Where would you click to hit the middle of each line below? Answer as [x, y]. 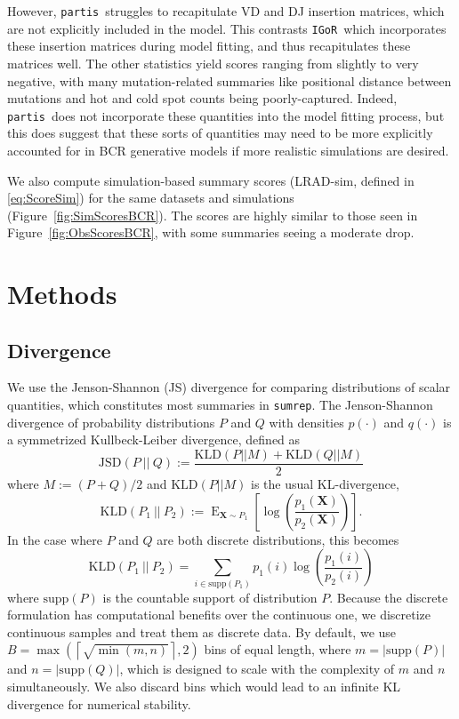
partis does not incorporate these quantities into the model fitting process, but [226, 115]
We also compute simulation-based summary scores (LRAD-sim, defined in [211, 180]
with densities [306, 422]
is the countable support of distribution [210, 597]
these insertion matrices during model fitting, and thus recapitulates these [209, 46]
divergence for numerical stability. [99, 703]
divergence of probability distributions [111, 422]
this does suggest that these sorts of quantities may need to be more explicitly [220, 133]
